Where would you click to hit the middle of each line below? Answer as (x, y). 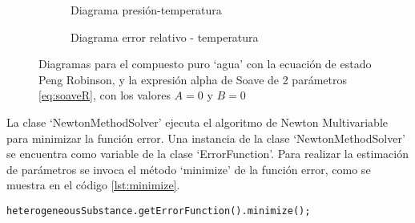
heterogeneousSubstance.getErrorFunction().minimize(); (159, 211)
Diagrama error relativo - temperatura (165, 36)
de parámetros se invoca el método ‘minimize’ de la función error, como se (189, 169)
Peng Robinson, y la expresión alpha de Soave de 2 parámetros (193, 79)
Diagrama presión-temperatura (146, 10)
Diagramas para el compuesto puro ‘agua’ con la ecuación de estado (205, 64)
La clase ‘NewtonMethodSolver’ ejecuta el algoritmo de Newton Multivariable (197, 122)
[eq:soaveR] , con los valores (105, 95)
